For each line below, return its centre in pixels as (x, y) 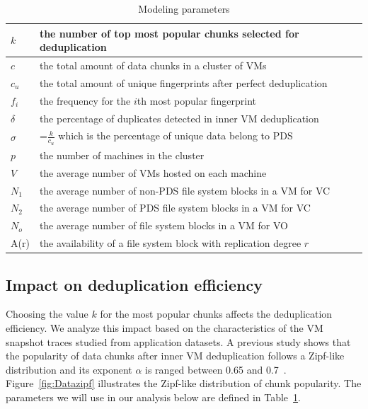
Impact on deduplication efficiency (134, 284)
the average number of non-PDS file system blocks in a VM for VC (185, 190)
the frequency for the (85, 100)
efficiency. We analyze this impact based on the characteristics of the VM (165, 328)
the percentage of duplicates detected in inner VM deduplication (179, 118)
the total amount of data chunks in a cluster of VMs (153, 65)
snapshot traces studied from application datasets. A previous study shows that (178, 341)
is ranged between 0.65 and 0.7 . (216, 369)
